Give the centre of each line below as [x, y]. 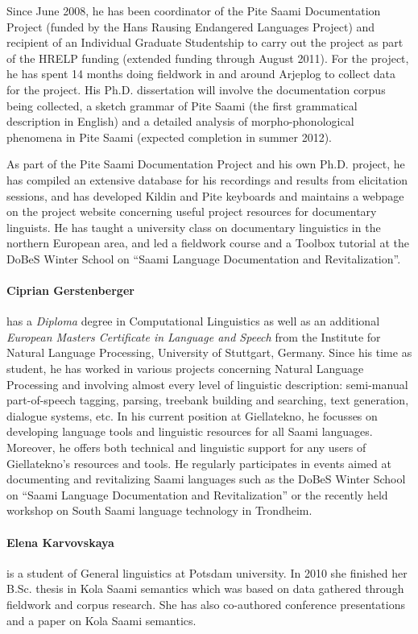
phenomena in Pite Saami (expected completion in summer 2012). [169, 137]
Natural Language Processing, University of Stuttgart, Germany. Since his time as [209, 352]
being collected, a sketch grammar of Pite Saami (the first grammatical [182, 105]
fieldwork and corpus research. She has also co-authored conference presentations [206, 604]
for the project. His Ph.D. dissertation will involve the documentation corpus [196, 89]
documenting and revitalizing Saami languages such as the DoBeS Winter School [206, 479]
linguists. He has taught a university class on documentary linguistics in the [194, 227]
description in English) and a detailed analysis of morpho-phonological [180, 121]
